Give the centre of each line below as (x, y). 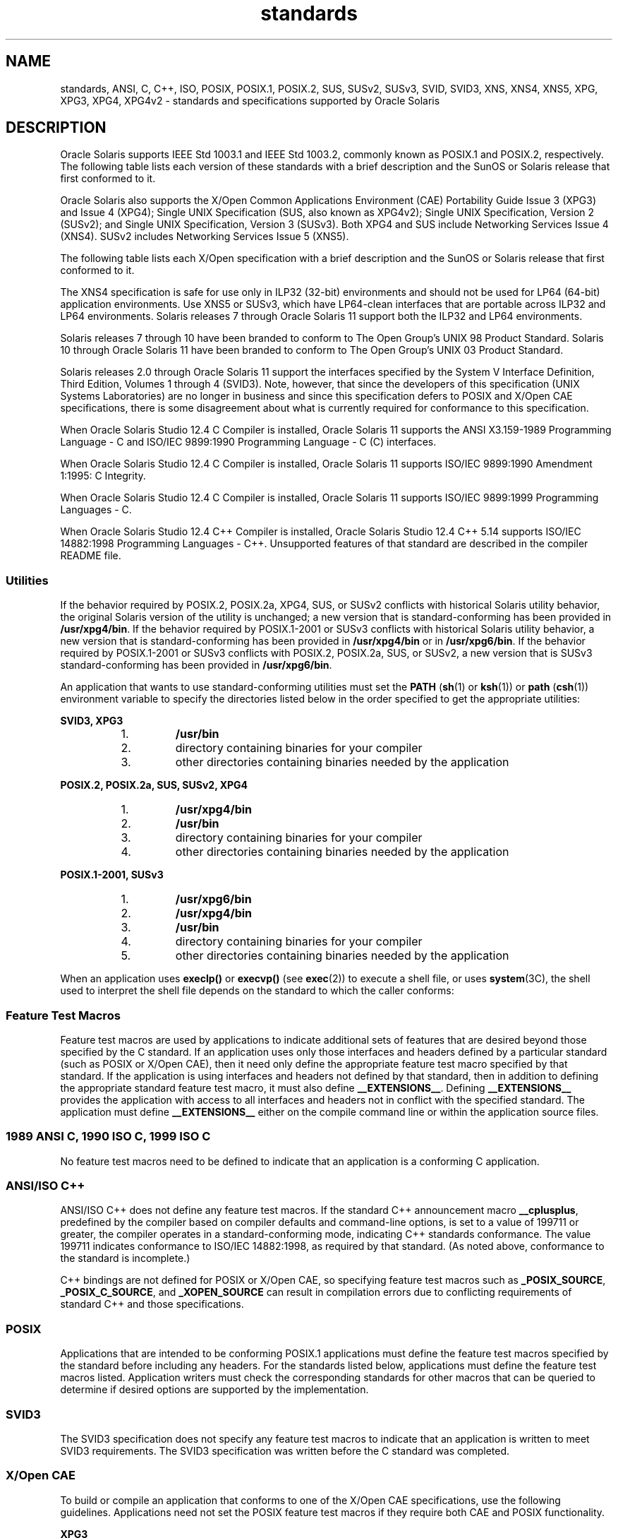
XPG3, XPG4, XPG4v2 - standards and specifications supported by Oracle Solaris (250, 100)
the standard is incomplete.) (125, 1258)
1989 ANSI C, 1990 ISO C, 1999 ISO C (108, 1137)
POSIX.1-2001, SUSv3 (112, 875)
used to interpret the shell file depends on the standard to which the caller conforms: (257, 991)
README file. (91, 556)
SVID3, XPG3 (92, 721)
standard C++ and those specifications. (152, 1304)
